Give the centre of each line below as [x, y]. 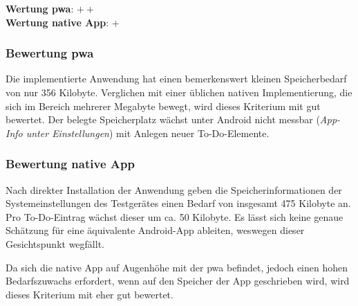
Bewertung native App [70, 164]
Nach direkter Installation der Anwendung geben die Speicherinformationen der [174, 189]
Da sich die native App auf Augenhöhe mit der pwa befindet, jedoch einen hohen [177, 267]
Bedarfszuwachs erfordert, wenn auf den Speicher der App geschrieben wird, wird [178, 281]
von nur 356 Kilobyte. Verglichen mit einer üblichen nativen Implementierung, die [179, 92]
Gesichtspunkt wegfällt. [55, 243]
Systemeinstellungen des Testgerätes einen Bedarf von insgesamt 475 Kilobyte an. [178, 203]
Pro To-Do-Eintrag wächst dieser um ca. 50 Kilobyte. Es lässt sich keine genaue [175, 216]
